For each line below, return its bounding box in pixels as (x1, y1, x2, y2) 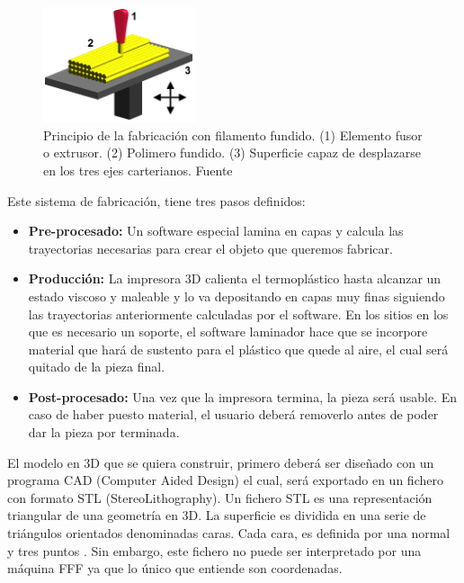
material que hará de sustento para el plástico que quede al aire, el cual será (28, 339, 449, 358)
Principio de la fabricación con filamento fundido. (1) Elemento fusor (43, 125, 423, 144)
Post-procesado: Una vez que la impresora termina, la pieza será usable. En (28, 387, 457, 406)
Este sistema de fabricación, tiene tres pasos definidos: (7, 191, 306, 210)
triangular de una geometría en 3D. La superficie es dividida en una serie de (7, 506, 426, 525)
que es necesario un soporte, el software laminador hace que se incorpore (28, 322, 428, 341)
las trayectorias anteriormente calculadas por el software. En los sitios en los (28, 304, 449, 323)
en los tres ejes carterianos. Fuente (43, 160, 233, 179)
